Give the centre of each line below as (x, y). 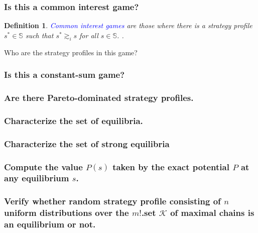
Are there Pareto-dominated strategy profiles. (99, 97)
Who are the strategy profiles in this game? (71, 52)
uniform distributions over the (67, 213)
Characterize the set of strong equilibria (87, 143)
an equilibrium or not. (50, 224)
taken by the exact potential (171, 166)
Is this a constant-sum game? (64, 75)
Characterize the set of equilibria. (74, 120)
